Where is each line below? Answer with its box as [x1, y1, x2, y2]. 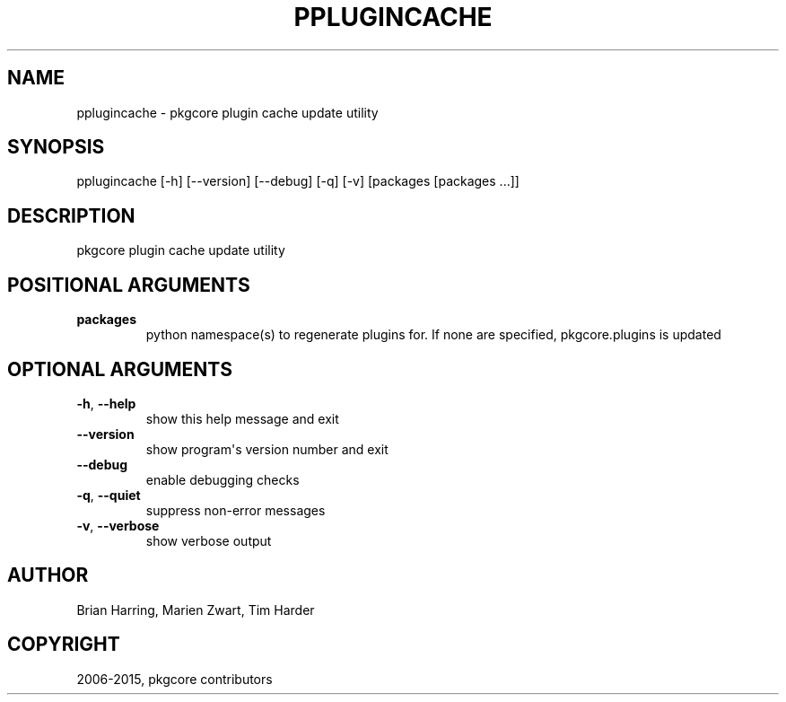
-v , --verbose [76, 517, 160, 533]
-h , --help [76, 395, 136, 411]
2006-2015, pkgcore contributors [76, 671, 273, 687]
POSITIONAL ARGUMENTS [7, 273, 250, 296]
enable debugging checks [145, 471, 300, 487]
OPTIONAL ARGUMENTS [7, 357, 232, 381]
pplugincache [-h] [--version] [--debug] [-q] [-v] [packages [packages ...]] [76, 173, 520, 189]
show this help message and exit [145, 410, 339, 426]
